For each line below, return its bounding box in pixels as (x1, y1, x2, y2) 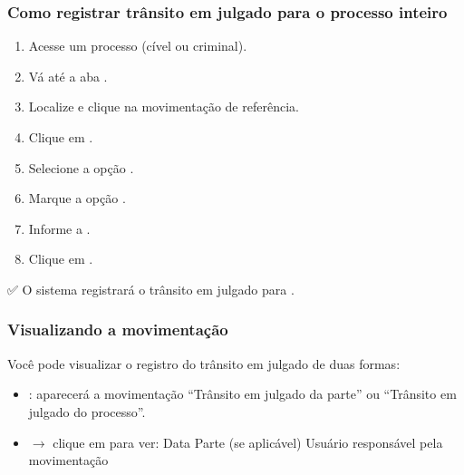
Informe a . (28, 218, 91, 237)
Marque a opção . (28, 189, 126, 208)
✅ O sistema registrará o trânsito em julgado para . (7, 279, 295, 298)
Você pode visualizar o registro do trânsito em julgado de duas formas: (7, 354, 401, 373)
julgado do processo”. (28, 402, 146, 421)
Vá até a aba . (28, 66, 108, 85)
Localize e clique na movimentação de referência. (28, 97, 299, 116)
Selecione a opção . (28, 158, 134, 177)
